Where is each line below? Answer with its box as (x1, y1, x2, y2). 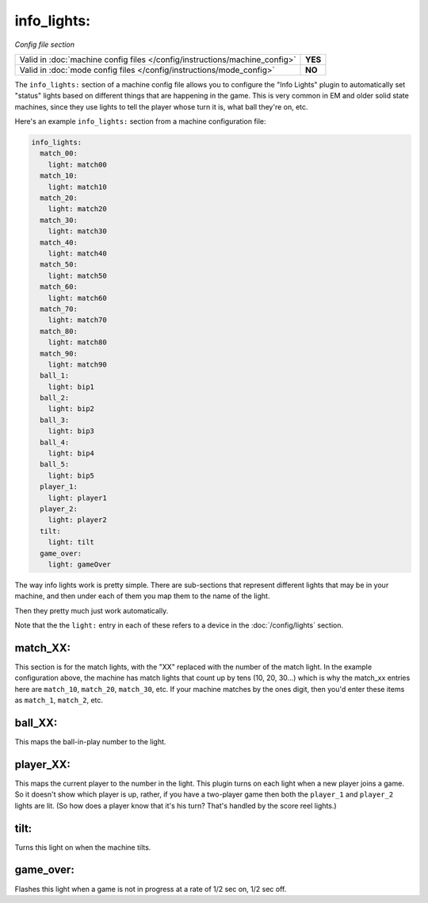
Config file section (14, 40, 75, 49)
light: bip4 (48, 449, 95, 458)
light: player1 (48, 493, 107, 502)
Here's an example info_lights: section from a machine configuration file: (14, 117, 266, 126)
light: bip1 (48, 382, 95, 391)
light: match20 (48, 205, 107, 213)
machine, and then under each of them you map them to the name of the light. (14, 591, 270, 601)
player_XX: (14, 758, 71, 771)
